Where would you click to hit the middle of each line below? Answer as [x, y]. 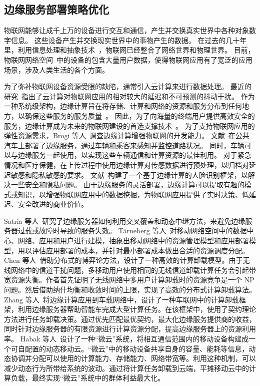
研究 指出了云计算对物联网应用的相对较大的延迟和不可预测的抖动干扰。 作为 [129, 96]
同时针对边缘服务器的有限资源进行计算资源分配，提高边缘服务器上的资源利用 [130, 329]
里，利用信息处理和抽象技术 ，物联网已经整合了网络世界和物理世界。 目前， [129, 50]
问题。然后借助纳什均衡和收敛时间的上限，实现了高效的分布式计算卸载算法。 [130, 290]
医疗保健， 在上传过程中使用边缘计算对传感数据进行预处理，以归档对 [137, 164]
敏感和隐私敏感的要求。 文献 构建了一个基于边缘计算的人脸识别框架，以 [129, 174]
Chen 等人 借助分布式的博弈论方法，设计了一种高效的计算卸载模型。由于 [123, 260]
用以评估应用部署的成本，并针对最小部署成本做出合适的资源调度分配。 [133, 250]
